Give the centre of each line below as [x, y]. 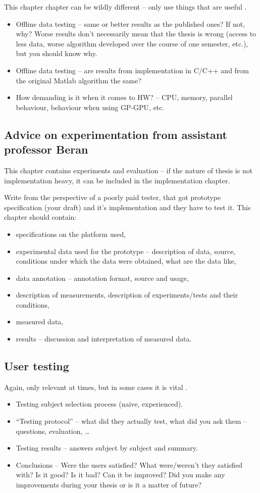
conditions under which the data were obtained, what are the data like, [126, 261]
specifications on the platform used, [71, 234]
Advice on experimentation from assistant [116, 134]
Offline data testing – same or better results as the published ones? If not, [131, 23]
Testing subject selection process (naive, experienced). [99, 404]
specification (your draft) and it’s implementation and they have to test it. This [127, 207]
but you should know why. [57, 53]
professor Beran [46, 149]
